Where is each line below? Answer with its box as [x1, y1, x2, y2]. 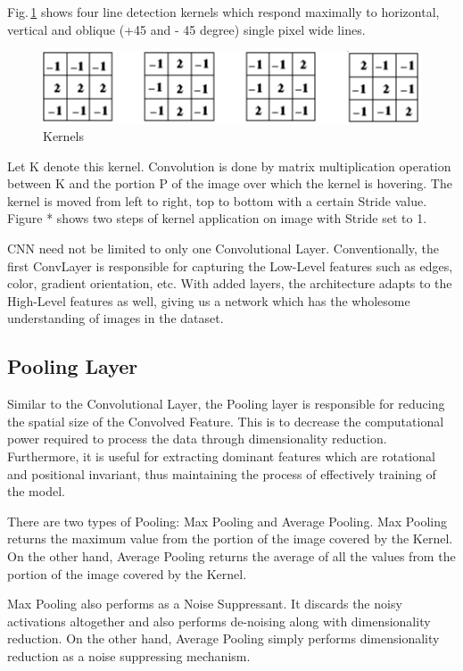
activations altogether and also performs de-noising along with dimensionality [7, 611, 431, 630]
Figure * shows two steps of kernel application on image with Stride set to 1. [7, 209, 427, 228]
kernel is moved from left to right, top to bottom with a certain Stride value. [7, 191, 427, 210]
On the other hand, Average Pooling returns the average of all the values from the [7, 546, 456, 565]
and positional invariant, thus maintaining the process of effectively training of [7, 464, 436, 483]
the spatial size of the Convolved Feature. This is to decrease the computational [7, 411, 444, 430]
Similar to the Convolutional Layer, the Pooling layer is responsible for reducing [7, 394, 445, 413]
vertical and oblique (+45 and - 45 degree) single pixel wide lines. [7, 20, 366, 38]
